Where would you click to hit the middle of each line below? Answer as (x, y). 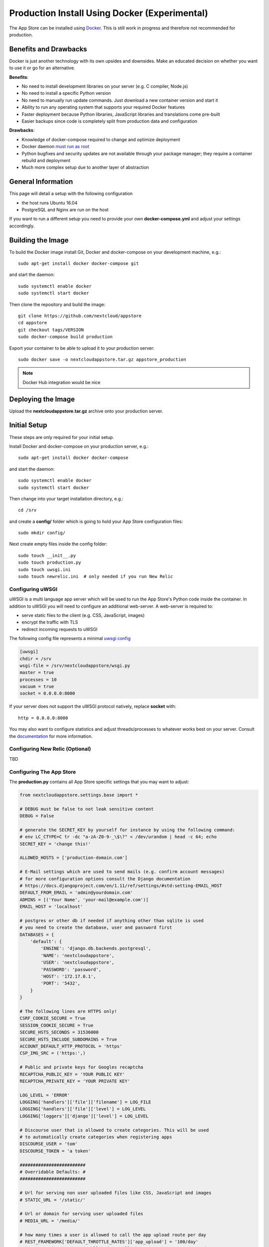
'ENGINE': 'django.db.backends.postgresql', (96, 948)
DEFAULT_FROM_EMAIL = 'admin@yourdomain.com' (76, 893)
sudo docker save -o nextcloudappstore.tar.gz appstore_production (102, 359)
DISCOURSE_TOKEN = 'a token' (55, 1151)
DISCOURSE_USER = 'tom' (49, 1144)
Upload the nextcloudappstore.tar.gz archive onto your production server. (86, 411)
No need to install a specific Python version (66, 93)
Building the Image (39, 240)
